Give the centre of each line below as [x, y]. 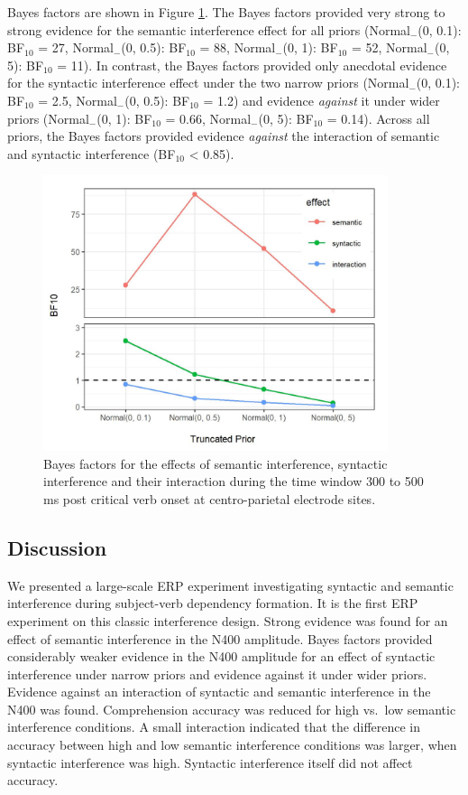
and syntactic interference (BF [92, 153]
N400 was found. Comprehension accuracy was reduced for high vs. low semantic [232, 709]
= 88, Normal [238, 47]
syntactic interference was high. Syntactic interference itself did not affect [210, 762]
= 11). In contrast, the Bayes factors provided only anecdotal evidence [252, 65]
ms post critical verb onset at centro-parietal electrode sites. [210, 498]
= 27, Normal [76, 47]
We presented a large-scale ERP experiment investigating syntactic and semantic [230, 585]
